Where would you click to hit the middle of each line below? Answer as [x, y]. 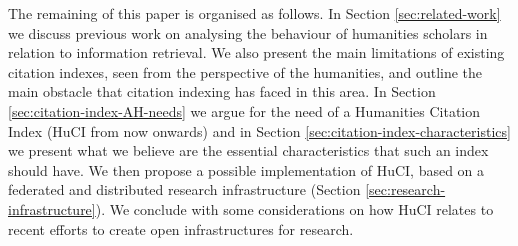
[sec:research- [405, 189]
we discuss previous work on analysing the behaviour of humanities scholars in [248, 32]
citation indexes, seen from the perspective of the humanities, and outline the [245, 71]
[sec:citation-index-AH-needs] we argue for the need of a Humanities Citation [244, 110]
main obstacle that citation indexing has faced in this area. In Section [222, 91]
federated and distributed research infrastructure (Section [184, 189]
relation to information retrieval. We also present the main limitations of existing [256, 52]
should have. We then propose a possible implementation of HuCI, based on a [246, 169]
